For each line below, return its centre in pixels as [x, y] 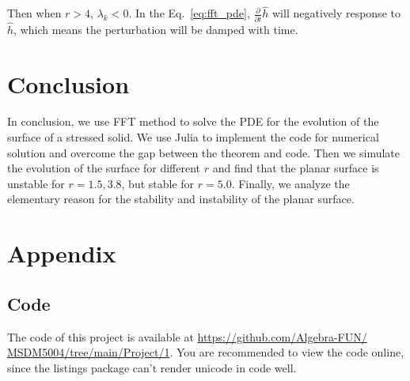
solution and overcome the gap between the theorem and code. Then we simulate [204, 152]
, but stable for [158, 183]
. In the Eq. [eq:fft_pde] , [189, 13]
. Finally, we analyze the [290, 183]
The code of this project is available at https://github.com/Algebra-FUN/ [187, 336]
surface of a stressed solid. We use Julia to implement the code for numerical [193, 137]
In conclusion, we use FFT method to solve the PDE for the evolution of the [193, 121]
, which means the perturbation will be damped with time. [156, 29]
